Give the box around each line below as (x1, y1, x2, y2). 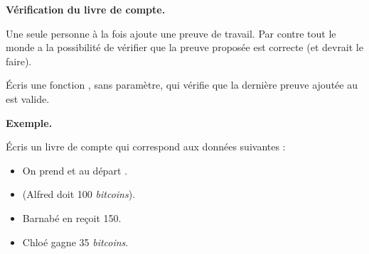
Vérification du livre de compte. (6, 2, 166, 16)
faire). (6, 53, 32, 68)
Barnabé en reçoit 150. (22, 210, 122, 225)
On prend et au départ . (22, 162, 127, 177)
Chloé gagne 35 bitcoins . (22, 234, 129, 249)
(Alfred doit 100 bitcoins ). (22, 187, 136, 201)
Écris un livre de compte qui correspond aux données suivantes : (6, 139, 286, 154)
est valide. (6, 91, 50, 106)
